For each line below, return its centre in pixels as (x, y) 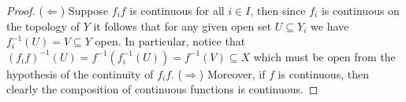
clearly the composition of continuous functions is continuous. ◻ (162, 89)
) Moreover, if (232, 73)
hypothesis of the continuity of (80, 73)
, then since (278, 10)
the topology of (43, 25)
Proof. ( (25, 10)
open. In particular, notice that (170, 41)
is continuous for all (177, 10)
